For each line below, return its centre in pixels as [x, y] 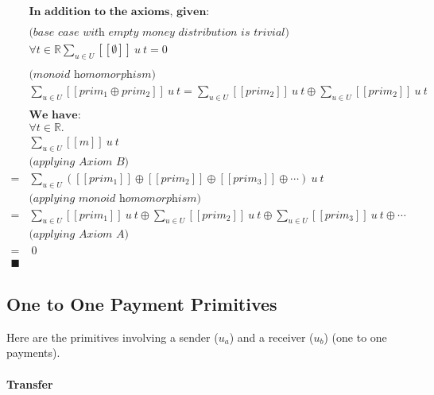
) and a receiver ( [271, 337]
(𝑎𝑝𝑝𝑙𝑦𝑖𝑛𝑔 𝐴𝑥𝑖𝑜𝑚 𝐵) [79, 162]
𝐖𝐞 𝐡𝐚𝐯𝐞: [55, 115]
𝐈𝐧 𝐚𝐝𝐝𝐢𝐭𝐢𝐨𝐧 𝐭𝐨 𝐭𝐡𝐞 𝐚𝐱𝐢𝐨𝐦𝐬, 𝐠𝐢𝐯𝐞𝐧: [119, 12]
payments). [33, 352]
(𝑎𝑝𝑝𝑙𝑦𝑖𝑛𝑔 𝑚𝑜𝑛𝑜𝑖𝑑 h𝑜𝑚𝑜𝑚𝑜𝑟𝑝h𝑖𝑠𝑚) [115, 198]
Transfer [30, 383]
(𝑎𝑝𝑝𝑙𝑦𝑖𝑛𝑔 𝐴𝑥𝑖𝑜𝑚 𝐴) [79, 235]
